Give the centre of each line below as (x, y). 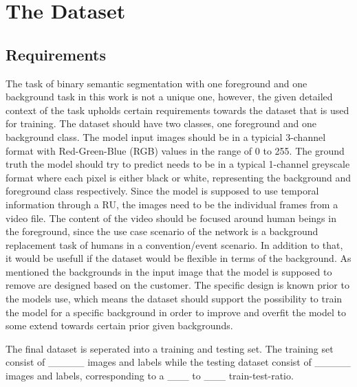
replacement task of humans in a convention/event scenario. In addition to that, (174, 244)
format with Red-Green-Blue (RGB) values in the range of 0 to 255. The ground (175, 150)
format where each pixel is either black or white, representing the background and (178, 177)
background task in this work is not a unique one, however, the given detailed (169, 97)
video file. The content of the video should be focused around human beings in (171, 218)
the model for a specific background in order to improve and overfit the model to (176, 312)
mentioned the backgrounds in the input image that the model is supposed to (169, 271)
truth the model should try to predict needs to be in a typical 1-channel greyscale (178, 164)
